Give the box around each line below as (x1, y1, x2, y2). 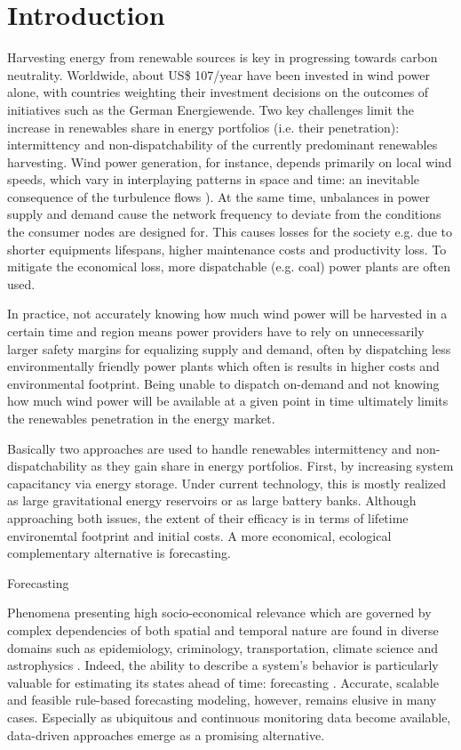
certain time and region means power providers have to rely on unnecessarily (7, 322, 425, 341)
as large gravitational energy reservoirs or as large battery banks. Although (7, 491, 417, 510)
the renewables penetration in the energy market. (7, 409, 275, 427)
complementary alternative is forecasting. (7, 544, 231, 562)
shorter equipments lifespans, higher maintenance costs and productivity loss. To (7, 239, 447, 258)
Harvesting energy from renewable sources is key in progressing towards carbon (7, 48, 438, 67)
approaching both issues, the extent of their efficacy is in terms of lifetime (7, 508, 409, 527)
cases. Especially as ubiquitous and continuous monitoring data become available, (7, 707, 451, 726)
